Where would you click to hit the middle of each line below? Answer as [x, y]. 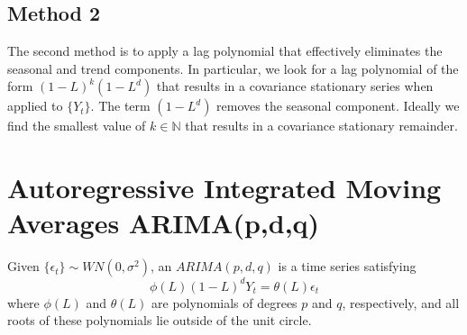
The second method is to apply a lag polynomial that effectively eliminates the [225, 51]
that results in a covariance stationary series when [295, 86]
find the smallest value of [77, 126]
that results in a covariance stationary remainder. [321, 126]
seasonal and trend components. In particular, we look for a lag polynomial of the [233, 68]
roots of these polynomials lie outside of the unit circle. [160, 320]
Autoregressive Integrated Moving [224, 188]
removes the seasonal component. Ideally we [338, 106]
